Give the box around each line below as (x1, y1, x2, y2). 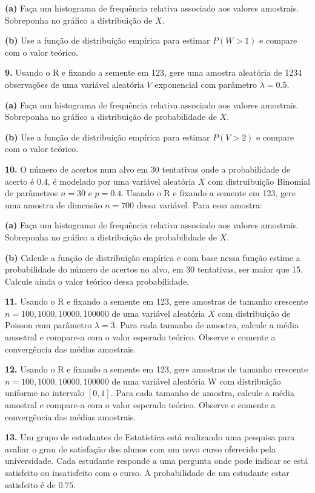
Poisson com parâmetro (5, 319, 92, 331)
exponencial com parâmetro (154, 78, 257, 90)
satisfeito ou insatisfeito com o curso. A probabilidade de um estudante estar (5, 466, 290, 478)
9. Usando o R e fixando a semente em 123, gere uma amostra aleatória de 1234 (5, 66, 302, 79)
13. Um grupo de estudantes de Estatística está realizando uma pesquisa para (5, 431, 295, 443)
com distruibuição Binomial (208, 174, 311, 187)
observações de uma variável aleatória (5, 78, 144, 90)
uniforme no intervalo (5, 386, 85, 399)
